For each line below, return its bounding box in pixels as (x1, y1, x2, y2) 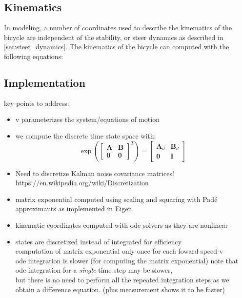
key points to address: (4, 98, 69, 108)
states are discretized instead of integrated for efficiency (15, 236, 182, 246)
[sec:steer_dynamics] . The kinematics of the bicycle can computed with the (4, 41, 229, 52)
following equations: (4, 51, 63, 61)
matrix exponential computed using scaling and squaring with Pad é (15, 194, 218, 204)
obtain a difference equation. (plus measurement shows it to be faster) (15, 284, 225, 294)
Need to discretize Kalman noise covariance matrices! (15, 168, 174, 178)
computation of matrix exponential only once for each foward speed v (15, 246, 223, 256)
